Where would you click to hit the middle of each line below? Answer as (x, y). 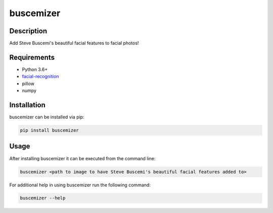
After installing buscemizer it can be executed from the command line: (82, 158)
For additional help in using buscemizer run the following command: (80, 185)
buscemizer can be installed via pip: (47, 117)
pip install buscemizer (50, 130)
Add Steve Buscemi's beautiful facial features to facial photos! (74, 43)
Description (28, 31)
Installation (27, 105)
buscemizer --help (43, 198)
